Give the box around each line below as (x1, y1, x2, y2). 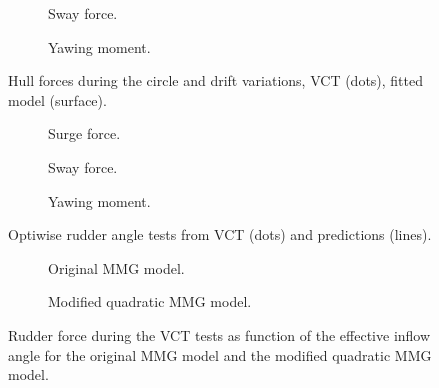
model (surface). (8, 89, 107, 110)
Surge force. (48, 123, 121, 144)
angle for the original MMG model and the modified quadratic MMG (8, 344, 432, 365)
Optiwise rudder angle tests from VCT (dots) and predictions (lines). (8, 224, 432, 245)
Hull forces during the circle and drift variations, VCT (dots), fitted (8, 70, 424, 91)
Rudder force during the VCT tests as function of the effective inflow (8, 324, 431, 345)
